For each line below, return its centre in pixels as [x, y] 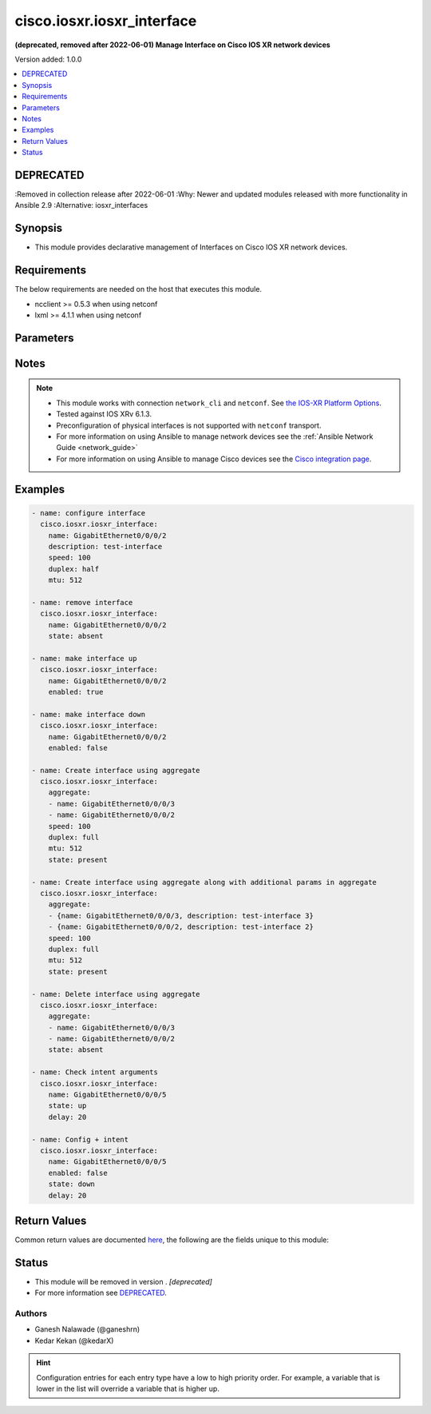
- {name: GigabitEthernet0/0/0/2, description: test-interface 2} [181, 927]
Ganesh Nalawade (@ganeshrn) [87, 1329]
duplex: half [74, 569]
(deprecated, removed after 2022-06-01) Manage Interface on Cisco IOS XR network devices [172, 45]
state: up [67, 1106]
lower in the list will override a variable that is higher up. [128, 1389]
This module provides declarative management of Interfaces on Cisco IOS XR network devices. [191, 247]
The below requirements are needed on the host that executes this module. [138, 289]
